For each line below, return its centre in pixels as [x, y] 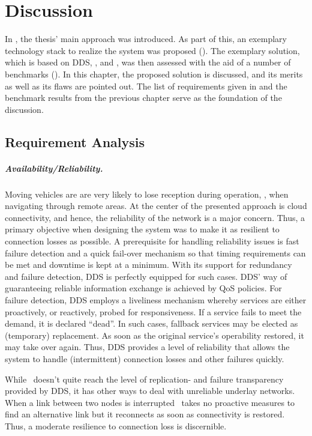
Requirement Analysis [75, 141]
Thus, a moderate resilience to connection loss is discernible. [116, 425]
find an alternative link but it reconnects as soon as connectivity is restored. [145, 414]
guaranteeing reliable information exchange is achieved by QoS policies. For [143, 288]
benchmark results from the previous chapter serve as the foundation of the [143, 98]
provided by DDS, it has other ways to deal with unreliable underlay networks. [150, 391]
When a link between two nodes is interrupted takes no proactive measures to [150, 402]
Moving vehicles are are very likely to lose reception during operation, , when [147, 194]
